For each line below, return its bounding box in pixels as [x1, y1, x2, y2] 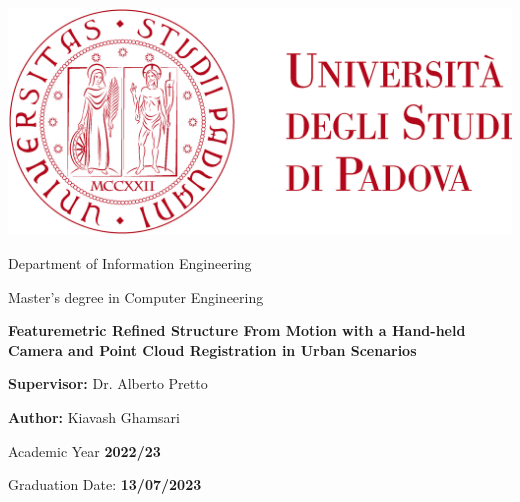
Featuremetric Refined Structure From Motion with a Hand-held [8, 320, 466, 341]
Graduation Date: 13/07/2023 [8, 474, 202, 495]
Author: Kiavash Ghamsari [8, 406, 180, 427]
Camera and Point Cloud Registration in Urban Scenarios [8, 339, 417, 360]
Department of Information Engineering [8, 252, 252, 273]
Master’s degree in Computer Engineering [8, 286, 264, 307]
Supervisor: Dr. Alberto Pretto [8, 373, 208, 394]
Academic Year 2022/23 [8, 440, 161, 461]
